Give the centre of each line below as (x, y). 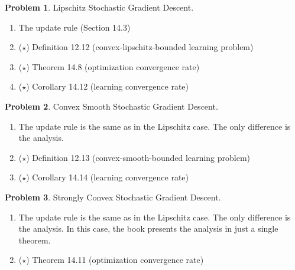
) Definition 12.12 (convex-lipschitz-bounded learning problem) (140, 47)
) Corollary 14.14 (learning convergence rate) (107, 177)
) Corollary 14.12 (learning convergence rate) (107, 86)
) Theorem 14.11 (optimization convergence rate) (115, 260)
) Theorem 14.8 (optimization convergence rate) (113, 66)
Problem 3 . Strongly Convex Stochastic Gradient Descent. (113, 197)
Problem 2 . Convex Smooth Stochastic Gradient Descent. (111, 106)
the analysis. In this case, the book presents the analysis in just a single (148, 228)
